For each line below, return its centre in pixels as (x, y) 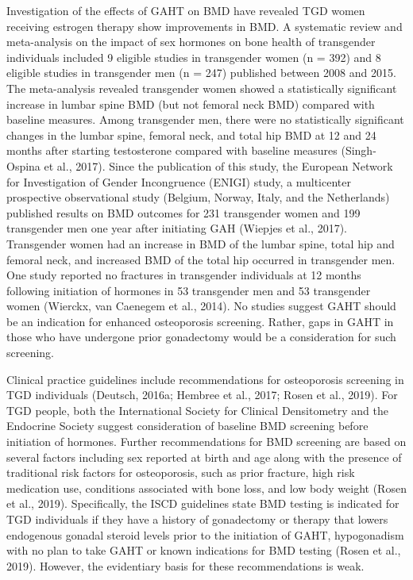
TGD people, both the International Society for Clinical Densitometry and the (197, 410)
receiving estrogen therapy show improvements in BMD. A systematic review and (205, 26)
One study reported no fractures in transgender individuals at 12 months (184, 275)
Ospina (23, 165)
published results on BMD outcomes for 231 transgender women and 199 (183, 212)
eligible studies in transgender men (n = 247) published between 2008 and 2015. (201, 73)
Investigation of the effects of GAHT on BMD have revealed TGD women (186, 10)
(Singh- (359, 150)
